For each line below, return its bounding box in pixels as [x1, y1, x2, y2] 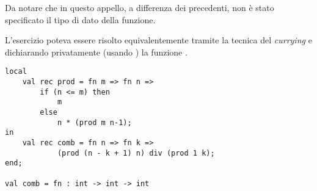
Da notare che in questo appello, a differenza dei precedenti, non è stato [5, 1, 274, 13]
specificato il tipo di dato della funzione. [5, 13, 156, 26]
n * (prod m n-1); [57, 118, 132, 127]
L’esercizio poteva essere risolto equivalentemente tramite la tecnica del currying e [5, 34, 312, 46]
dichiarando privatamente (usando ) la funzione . [5, 45, 188, 58]
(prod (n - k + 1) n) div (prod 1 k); [57, 148, 215, 157]
